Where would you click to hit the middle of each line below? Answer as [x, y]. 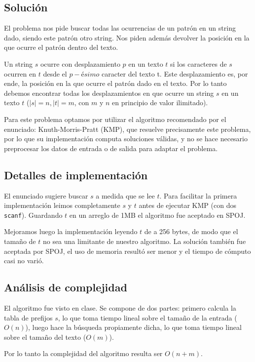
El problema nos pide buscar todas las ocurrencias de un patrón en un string [120, 28]
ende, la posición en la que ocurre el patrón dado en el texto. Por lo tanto [115, 83]
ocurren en [20, 73]
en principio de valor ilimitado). [160, 102]
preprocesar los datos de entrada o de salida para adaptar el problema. [111, 148]
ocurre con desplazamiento [80, 63]
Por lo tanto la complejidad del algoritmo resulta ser [83, 353]
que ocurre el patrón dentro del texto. [61, 47]
